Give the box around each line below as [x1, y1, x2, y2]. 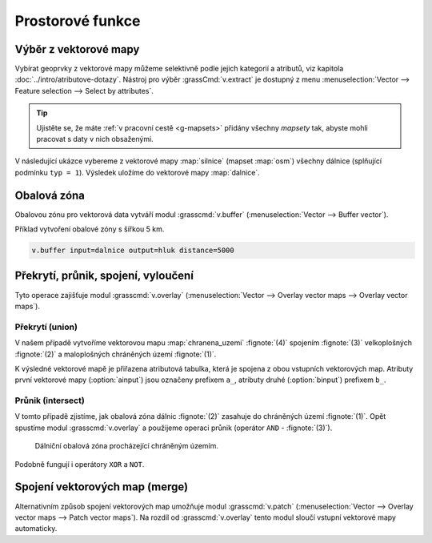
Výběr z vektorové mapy [14, 42, 140, 56]
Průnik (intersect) [14, 395, 86, 406]
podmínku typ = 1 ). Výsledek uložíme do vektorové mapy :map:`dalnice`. [14, 167, 260, 177]
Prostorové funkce [14, 12, 141, 30]
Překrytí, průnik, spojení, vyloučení [14, 269, 194, 283]
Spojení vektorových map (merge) [14, 481, 188, 494]
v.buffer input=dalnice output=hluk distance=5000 [31, 246, 235, 255]
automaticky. [14, 524, 58, 533]
